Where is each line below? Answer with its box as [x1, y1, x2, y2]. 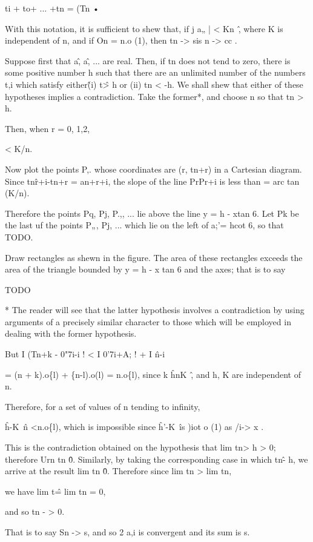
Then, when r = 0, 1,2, [5, 122, 90, 134]
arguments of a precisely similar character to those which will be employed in [5, 315, 291, 328]
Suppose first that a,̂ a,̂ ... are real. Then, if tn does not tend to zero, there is [5, 54, 291, 67]
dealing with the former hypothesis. [5, 327, 137, 340]
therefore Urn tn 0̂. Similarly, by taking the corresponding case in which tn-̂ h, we [5, 452, 308, 465]
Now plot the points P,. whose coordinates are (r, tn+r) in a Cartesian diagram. [5, 162, 302, 175]
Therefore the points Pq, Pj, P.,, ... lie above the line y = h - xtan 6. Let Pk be [5, 207, 299, 219]
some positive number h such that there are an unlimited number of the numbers [5, 66, 306, 79]
